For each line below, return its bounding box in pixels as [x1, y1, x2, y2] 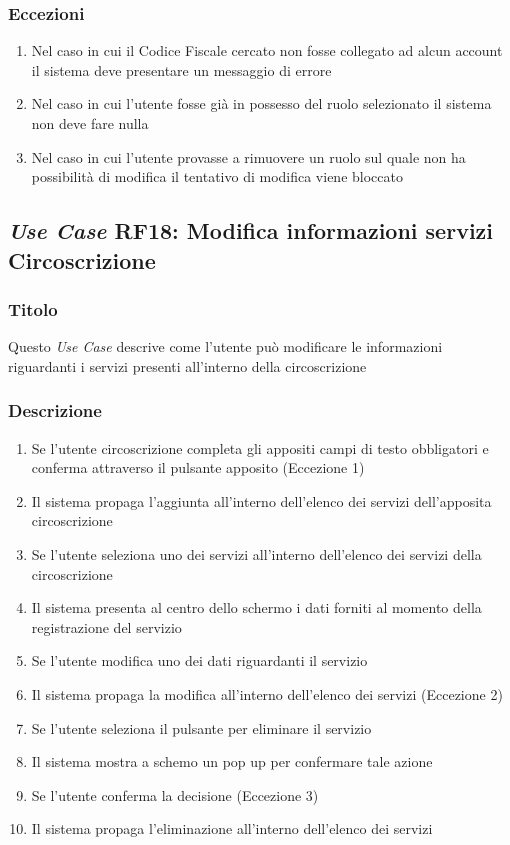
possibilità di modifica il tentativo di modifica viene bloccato [31, 166, 403, 187]
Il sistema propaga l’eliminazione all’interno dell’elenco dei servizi [31, 818, 433, 839]
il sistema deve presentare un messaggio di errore [31, 59, 332, 80]
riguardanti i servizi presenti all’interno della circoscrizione [8, 355, 367, 376]
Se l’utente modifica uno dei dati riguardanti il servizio [31, 650, 368, 671]
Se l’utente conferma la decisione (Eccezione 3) [31, 784, 319, 805]
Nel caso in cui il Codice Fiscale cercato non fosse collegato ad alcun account [31, 40, 503, 61]
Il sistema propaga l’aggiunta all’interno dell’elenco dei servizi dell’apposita [31, 490, 492, 511]
